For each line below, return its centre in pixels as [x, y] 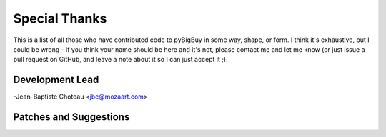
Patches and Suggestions [71, 117]
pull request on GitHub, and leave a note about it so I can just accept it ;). [120, 60]
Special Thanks [60, 18]
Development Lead [56, 80]
